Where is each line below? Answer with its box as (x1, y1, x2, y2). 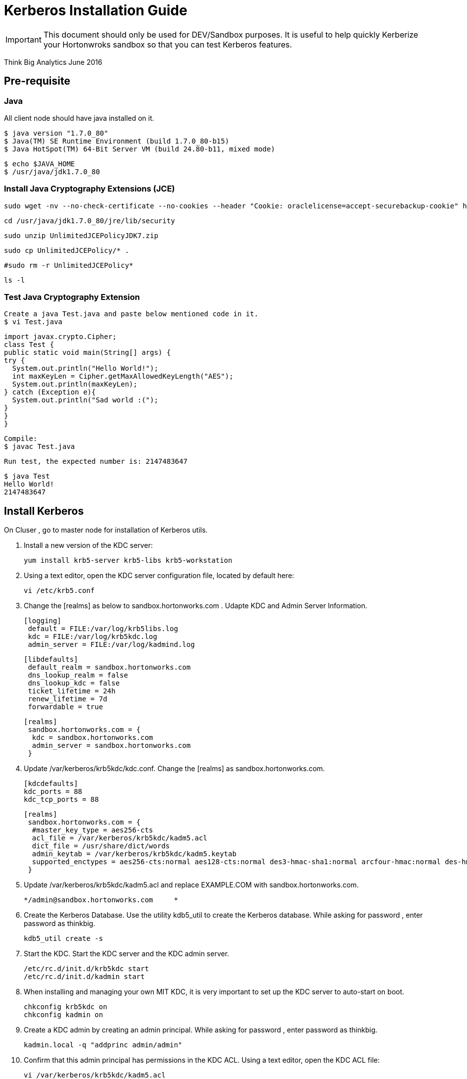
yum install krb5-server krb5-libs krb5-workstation (24, 556, 233, 565)
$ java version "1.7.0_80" (4, 129, 108, 137)
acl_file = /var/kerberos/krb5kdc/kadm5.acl (32, 834, 207, 842)
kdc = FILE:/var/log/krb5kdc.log (28, 633, 157, 641)
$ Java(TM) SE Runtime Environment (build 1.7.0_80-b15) (4, 137, 230, 145)
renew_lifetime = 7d (28, 695, 107, 703)
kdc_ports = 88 (24, 787, 83, 796)
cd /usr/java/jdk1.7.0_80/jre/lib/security (4, 216, 175, 225)
